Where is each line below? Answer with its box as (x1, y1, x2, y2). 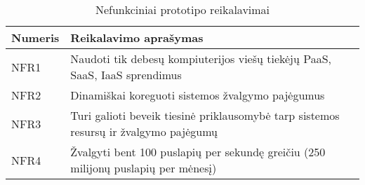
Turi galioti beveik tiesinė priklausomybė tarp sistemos (70, 107, 340, 123)
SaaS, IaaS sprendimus (70, 67, 182, 83)
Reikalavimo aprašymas (70, 29, 204, 46)
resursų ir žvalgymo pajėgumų (70, 123, 218, 139)
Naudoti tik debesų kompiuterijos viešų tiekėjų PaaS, (70, 50, 332, 67)
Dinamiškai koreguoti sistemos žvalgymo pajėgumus (70, 87, 325, 103)
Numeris (11, 29, 60, 46)
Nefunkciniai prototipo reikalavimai (95, 1, 270, 18)
